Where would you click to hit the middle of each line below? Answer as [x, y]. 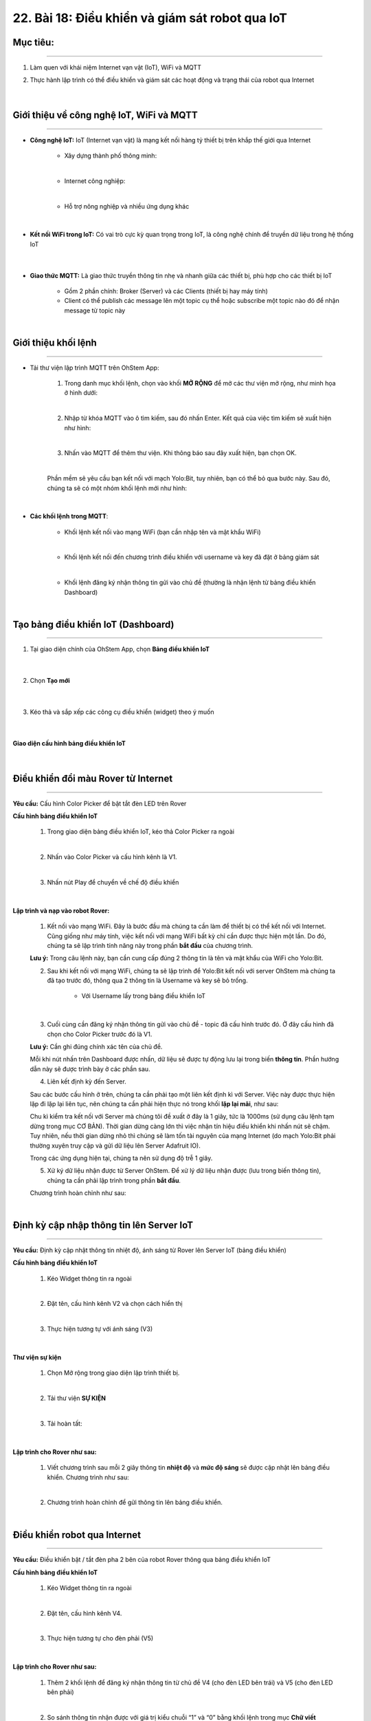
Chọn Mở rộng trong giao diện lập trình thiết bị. [113, 1373]
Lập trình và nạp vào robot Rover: [61, 910]
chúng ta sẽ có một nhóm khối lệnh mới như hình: [117, 488]
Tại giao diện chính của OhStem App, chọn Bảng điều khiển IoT [120, 649]
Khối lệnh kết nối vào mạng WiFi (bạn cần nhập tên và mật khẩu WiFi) [162, 532]
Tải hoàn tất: [65, 1423]
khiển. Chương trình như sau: [88, 1477]
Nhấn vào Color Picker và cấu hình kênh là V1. [112, 857]
